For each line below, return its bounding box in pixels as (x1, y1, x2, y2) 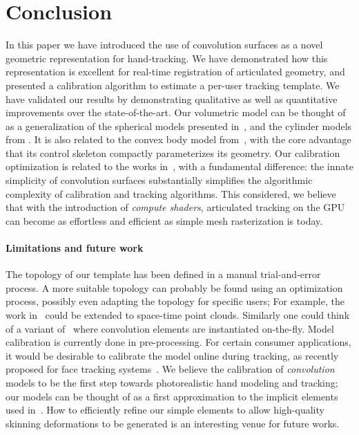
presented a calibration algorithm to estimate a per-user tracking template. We (6, 77, 340, 92)
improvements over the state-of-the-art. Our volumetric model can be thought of (6, 105, 346, 120)
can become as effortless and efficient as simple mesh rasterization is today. (6, 213, 323, 228)
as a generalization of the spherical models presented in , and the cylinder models (6, 118, 352, 133)
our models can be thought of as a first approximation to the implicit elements (6, 389, 338, 403)
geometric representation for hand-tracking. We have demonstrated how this (6, 50, 328, 65)
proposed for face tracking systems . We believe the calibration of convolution (6, 362, 335, 376)
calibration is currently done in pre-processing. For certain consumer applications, (6, 335, 351, 349)
